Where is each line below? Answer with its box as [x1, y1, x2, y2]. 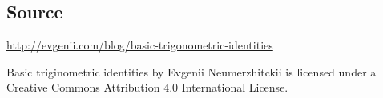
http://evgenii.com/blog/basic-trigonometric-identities [6, 37, 273, 53]
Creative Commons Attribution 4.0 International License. [6, 79, 288, 96]
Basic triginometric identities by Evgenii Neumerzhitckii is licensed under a [6, 63, 377, 80]
